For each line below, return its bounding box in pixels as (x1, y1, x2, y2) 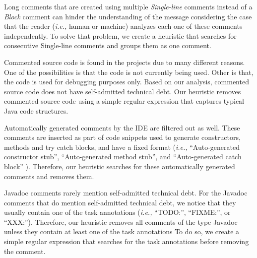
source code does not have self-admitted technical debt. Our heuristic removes (4, 86, 241, 96)
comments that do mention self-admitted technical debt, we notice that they (4, 197, 236, 207)
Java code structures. (4, 105, 68, 116)
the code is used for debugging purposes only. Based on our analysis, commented (4, 76, 249, 87)
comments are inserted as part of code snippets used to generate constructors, (4, 132, 241, 142)
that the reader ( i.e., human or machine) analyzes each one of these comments (4, 21, 243, 31)
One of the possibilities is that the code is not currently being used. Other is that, (4, 66, 254, 77)
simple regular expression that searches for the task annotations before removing (4, 236, 249, 247)
